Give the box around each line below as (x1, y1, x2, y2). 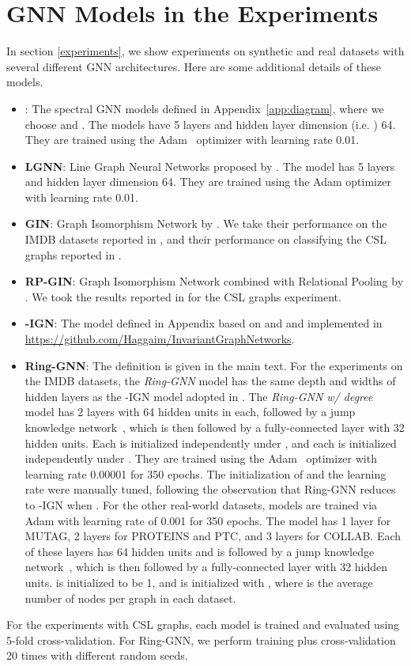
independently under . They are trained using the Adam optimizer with (25, 450, 377, 467)
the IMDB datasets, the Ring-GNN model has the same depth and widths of (25, 373, 396, 389)
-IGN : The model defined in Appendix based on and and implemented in (25, 315, 383, 331)
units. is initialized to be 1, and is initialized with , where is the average (25, 573, 373, 590)
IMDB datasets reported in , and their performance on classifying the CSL (25, 231, 387, 248)
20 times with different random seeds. (6, 647, 188, 664)
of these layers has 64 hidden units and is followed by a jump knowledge (25, 543, 375, 559)
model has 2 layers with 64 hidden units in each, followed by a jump (25, 403, 356, 420)
